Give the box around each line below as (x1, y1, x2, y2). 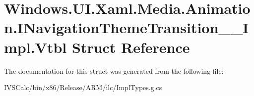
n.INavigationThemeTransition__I (4, 17, 249, 38)
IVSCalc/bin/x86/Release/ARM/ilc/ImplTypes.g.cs (4, 82, 162, 93)
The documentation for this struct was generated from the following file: (4, 65, 224, 76)
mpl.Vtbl (4, 37, 67, 57)
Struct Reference (71, 37, 190, 57)
